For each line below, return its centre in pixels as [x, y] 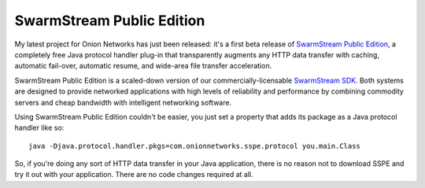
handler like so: [39, 128]
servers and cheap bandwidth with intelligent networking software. [123, 102]
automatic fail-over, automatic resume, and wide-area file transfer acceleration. [143, 66]
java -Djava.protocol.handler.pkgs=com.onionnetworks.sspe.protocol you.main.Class [195, 146]
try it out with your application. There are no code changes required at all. [134, 175]
